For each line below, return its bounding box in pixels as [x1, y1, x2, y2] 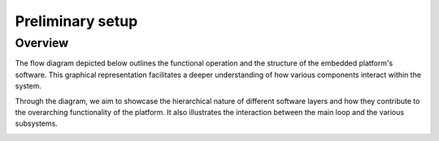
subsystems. [15, 118, 59, 129]
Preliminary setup [15, 12, 138, 30]
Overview [15, 36, 69, 50]
